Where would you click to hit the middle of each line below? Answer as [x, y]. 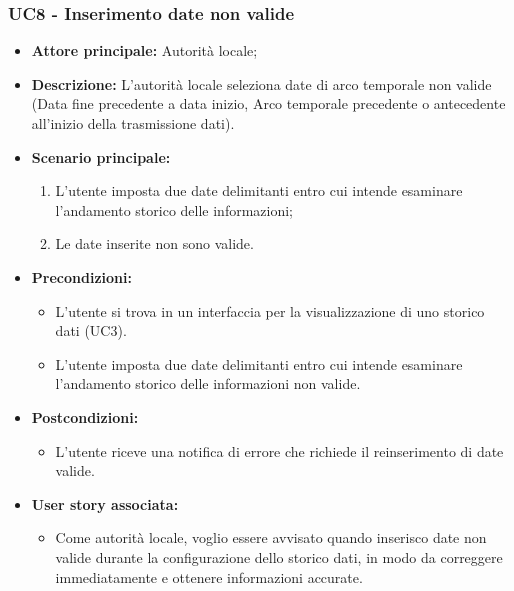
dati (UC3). [91, 330]
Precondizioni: [81, 276]
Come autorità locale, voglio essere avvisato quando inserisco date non [271, 537]
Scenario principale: [101, 156]
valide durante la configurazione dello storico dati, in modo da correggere [279, 556]
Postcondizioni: [85, 416]
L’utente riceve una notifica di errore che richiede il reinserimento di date [279, 450]
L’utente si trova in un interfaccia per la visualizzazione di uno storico [270, 310]
